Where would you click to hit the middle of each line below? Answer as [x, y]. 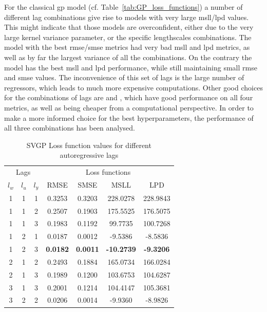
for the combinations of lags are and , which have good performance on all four [129, 97]
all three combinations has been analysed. [70, 128]
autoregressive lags [89, 155]
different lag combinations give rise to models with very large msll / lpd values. [127, 17]
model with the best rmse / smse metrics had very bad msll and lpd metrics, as [127, 47]
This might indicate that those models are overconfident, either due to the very [129, 27]
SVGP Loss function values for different [89, 145]
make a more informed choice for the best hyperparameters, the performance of [129, 117]
